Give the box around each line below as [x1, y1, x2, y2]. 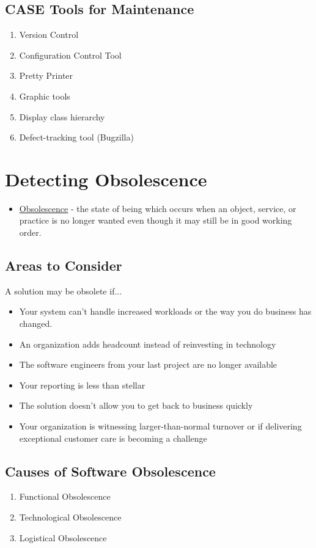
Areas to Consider [5, 256, 122, 275]
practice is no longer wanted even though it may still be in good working [19, 214, 292, 227]
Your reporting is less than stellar [19, 378, 145, 391]
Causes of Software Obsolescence [5, 461, 216, 480]
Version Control [19, 28, 79, 41]
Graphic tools [19, 89, 70, 102]
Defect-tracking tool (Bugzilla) [19, 131, 134, 144]
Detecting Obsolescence [5, 166, 207, 191]
